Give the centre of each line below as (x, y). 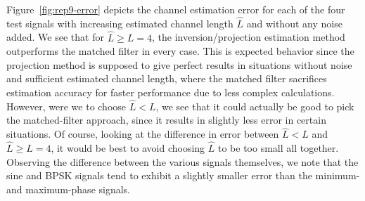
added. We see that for (55, 37)
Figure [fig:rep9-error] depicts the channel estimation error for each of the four (176, 9)
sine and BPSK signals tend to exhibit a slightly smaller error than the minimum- (183, 175)
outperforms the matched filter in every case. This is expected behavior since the (180, 51)
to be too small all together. (278, 148)
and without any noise (294, 23)
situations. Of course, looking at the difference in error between (143, 134)
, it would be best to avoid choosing (128, 148)
